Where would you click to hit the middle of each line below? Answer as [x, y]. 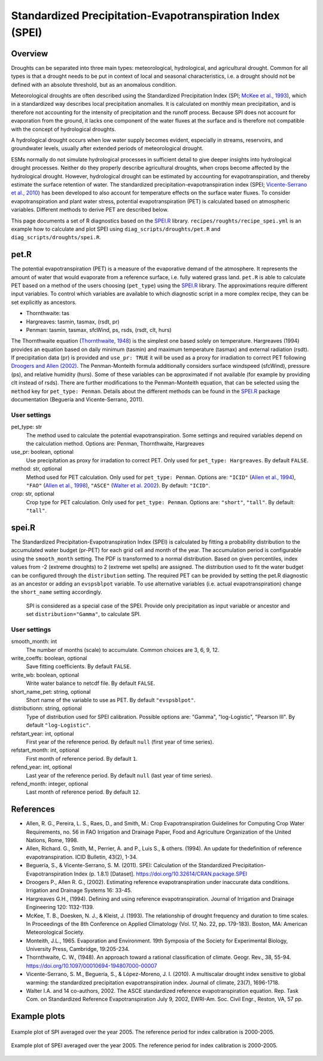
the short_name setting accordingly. [57, 592]
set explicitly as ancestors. [44, 302]
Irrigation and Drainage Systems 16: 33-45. [79, 891]
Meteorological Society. [55, 932]
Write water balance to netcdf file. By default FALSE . [91, 683]
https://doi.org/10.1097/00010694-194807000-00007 [92, 965]
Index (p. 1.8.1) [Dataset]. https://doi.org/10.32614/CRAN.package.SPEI [161, 874]
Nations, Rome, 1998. [52, 840]
